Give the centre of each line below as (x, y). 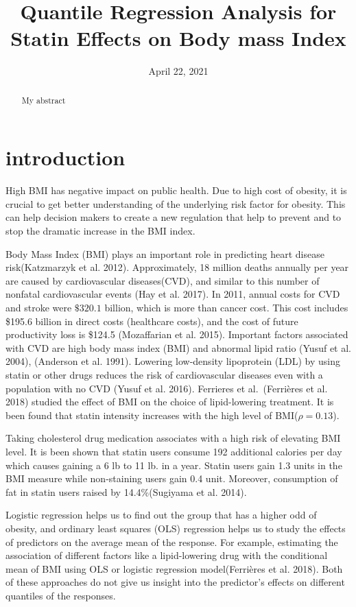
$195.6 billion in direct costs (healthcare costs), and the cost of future (152, 321)
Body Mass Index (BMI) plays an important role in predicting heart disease (165, 253)
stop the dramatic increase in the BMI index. (100, 231)
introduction (66, 157)
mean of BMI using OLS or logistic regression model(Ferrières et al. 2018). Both (174, 568)
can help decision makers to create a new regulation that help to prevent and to (174, 217)
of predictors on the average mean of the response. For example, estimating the (172, 541)
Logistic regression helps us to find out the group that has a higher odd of (161, 515)
